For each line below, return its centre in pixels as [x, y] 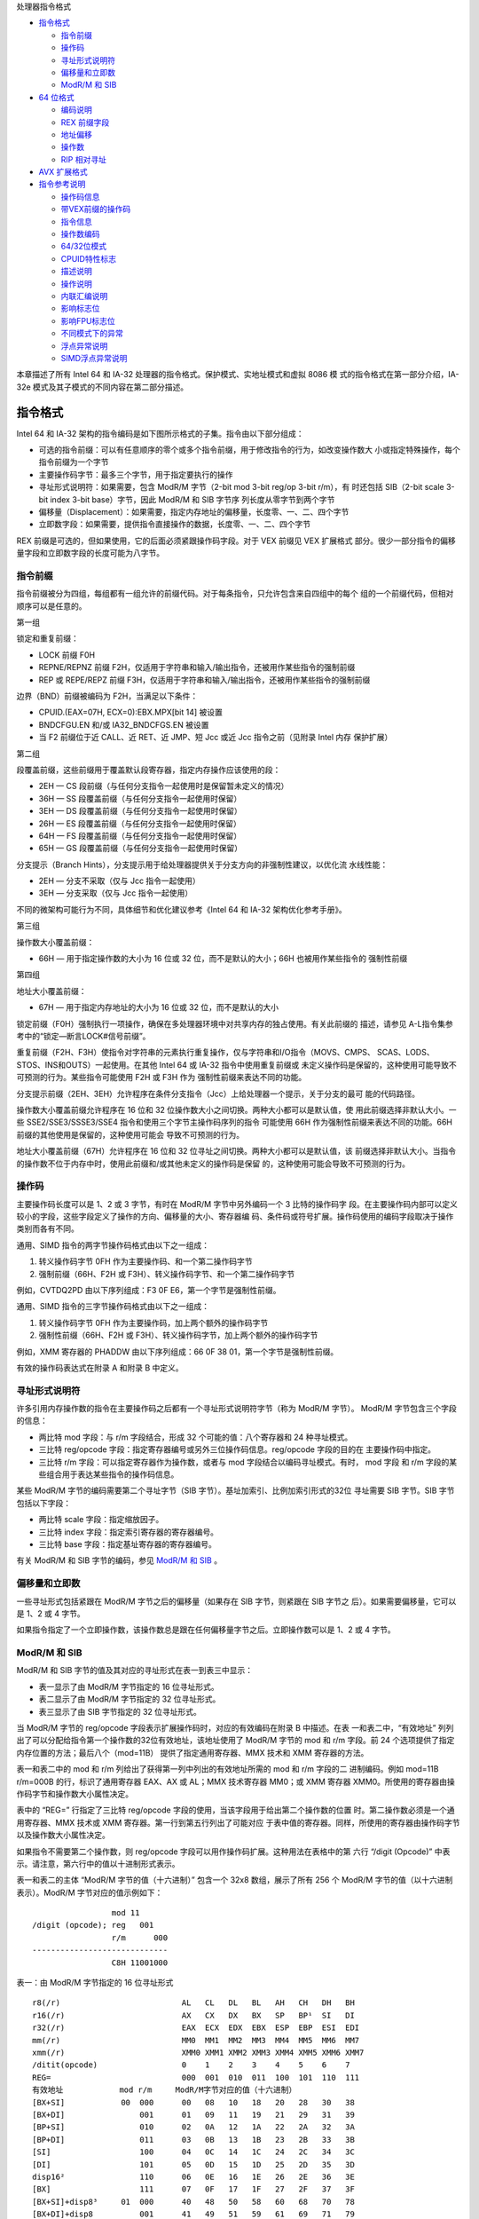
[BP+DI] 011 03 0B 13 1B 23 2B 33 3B [193, 2140]
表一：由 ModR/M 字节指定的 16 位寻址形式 [95, 1983]
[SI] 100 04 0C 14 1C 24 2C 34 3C [193, 2152]
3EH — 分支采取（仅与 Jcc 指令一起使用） [116, 893]
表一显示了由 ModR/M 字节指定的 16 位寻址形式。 [129, 1686]
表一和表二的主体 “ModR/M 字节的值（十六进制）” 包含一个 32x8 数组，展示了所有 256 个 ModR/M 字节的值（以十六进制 [235, 1880]
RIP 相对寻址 [83, 159]
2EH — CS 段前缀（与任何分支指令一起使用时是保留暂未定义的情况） [164, 786]
